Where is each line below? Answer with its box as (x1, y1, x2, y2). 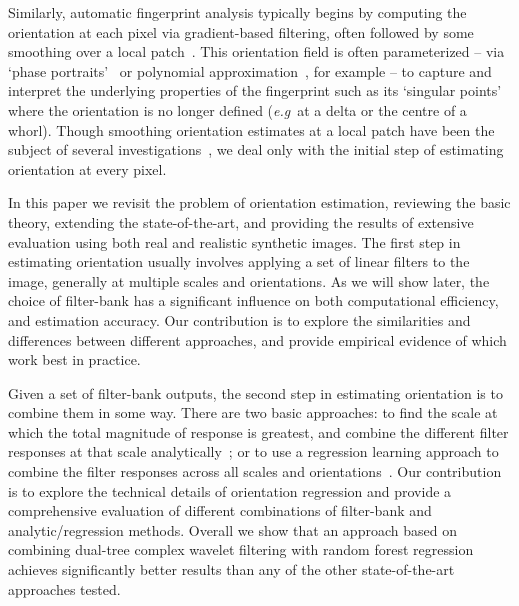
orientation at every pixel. (8, 158, 167, 179)
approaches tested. (8, 578, 121, 599)
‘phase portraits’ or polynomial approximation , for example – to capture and (8, 60, 492, 81)
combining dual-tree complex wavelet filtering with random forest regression (8, 539, 474, 560)
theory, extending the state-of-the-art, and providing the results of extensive (8, 211, 474, 232)
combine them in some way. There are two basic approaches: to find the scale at (8, 402, 498, 423)
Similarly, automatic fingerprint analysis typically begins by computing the (8, 2, 467, 22)
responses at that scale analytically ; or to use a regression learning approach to (8, 441, 499, 462)
